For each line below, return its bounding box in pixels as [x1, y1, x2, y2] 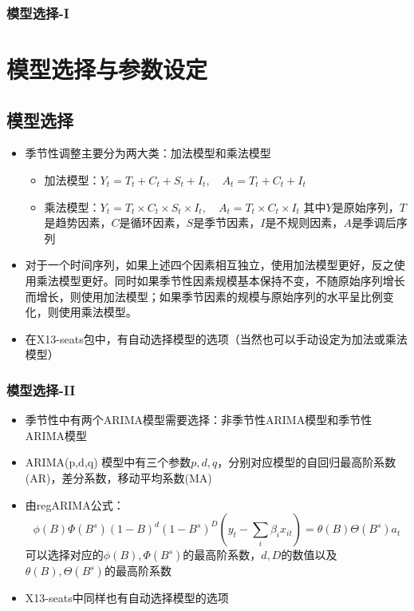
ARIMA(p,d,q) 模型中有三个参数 [25, 454, 191, 470]
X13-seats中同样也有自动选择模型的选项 [25, 589, 229, 606]
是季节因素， [193, 214, 261, 231]
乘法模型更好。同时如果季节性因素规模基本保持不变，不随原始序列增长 [36, 272, 405, 288]
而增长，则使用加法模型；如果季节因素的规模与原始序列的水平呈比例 [25, 288, 383, 304]
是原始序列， [332, 198, 400, 215]
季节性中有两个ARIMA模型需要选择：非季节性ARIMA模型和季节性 [25, 411, 373, 428]
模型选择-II [6, 379, 76, 399]
